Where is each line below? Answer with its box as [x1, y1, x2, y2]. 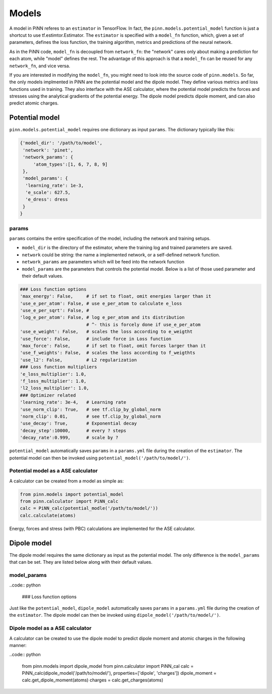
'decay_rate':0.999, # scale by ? [20, 435, 118, 441]
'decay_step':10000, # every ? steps [20, 428, 126, 434]
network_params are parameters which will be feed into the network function [22, 259, 185, 265]
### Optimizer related [20, 392, 76, 398]
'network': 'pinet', [23, 147, 74, 153]
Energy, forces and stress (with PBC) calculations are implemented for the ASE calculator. [9, 525, 196, 531]
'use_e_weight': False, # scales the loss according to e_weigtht [20, 329, 193, 335]
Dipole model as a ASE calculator [9, 625, 92, 632]
